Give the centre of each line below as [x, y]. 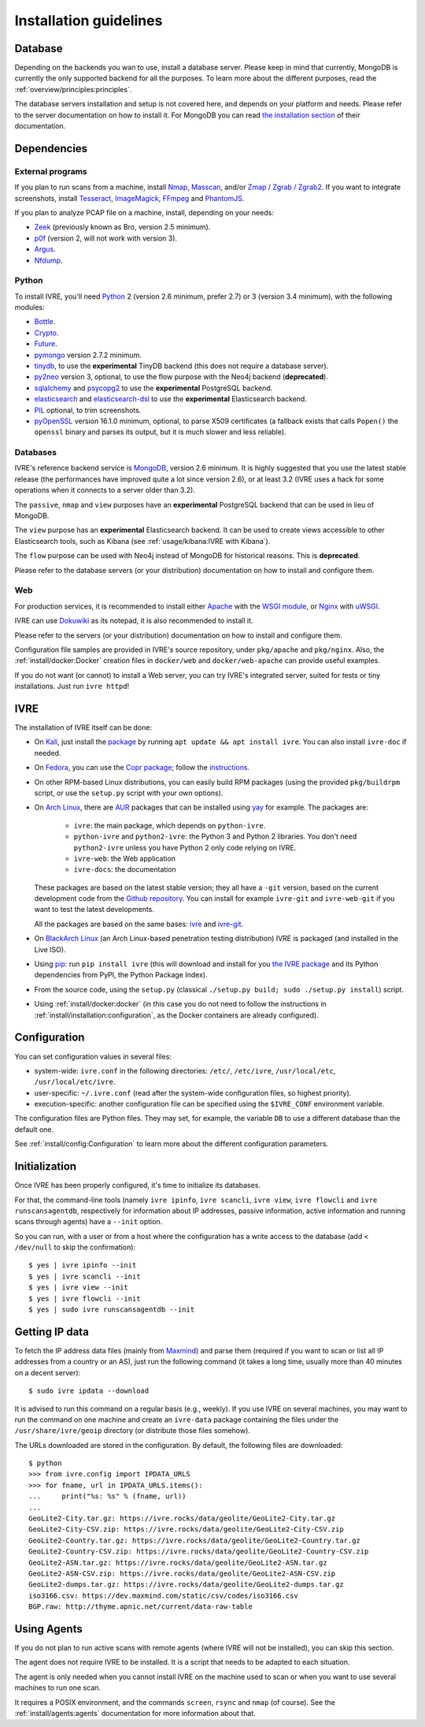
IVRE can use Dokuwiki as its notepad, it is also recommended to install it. [134, 621]
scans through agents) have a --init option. [89, 1222]
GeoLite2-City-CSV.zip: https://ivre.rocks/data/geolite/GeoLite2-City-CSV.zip [186, 1530]
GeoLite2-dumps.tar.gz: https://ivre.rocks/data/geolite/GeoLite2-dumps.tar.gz [186, 1585]
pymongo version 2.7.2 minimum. [88, 355]
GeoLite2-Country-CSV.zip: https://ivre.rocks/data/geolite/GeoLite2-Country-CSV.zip [199, 1552]
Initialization [46, 1167]
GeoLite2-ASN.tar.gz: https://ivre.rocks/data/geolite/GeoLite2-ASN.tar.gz [178, 1562]
